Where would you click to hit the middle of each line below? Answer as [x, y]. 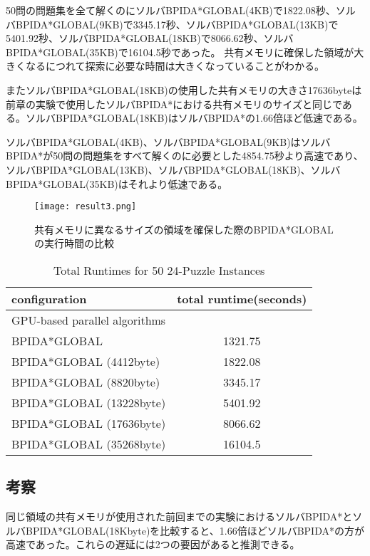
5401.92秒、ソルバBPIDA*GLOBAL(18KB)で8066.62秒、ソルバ [150, 38]
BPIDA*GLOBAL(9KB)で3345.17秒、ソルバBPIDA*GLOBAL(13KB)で [177, 24]
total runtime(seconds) [242, 298]
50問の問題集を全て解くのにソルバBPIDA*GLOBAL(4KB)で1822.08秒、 [171, 10]
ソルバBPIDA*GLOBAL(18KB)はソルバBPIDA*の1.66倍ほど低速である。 [194, 118]
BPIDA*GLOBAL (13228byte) [89, 402]
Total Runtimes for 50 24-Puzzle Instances [159, 270]
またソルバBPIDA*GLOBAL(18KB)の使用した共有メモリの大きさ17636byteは [184, 89]
